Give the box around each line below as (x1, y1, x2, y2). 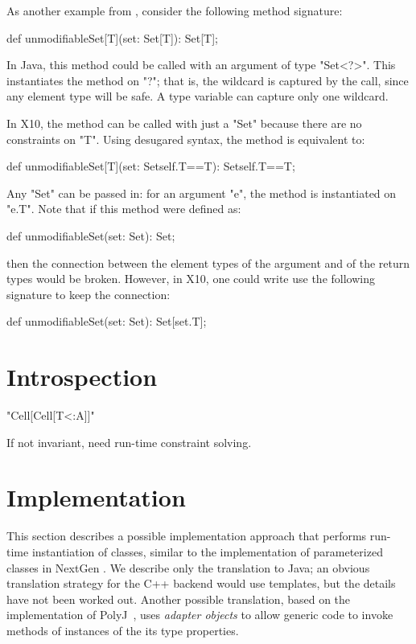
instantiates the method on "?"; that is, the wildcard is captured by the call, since (6, 72, 409, 88)
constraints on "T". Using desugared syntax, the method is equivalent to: (6, 130, 365, 147)
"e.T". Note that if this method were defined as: (6, 200, 241, 217)
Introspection (6, 360, 158, 393)
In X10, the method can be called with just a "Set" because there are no (6, 114, 362, 131)
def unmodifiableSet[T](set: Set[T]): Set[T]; (6, 29, 219, 46)
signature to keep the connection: (6, 285, 171, 302)
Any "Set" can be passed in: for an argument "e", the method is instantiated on (6, 184, 397, 201)
